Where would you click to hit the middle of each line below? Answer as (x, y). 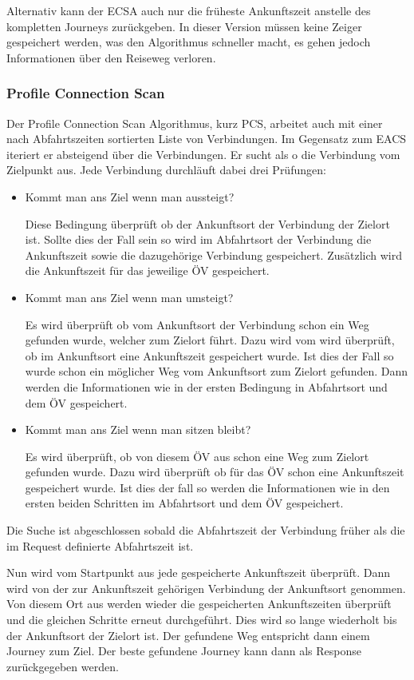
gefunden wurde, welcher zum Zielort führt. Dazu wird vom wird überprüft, (210, 340)
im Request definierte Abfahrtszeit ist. (100, 545)
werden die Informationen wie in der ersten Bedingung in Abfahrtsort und (206, 386)
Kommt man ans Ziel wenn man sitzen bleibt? (138, 429)
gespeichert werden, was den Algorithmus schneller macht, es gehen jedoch (189, 42)
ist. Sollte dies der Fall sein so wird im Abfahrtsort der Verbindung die (198, 239)
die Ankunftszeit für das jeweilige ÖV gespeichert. (147, 270)
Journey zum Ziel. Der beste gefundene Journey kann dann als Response (184, 651)
